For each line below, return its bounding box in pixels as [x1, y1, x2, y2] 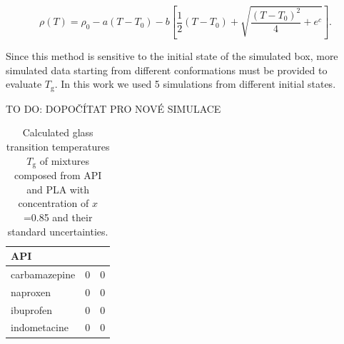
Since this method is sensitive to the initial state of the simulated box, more [6, 49, 338, 64]
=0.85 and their [23, 209, 93, 224]
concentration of [18, 196, 89, 211]
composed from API [14, 168, 102, 183]
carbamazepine [11, 266, 76, 281]
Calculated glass [22, 125, 93, 140]
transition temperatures [6, 139, 110, 154]
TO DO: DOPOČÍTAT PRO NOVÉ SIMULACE [6, 101, 221, 116]
